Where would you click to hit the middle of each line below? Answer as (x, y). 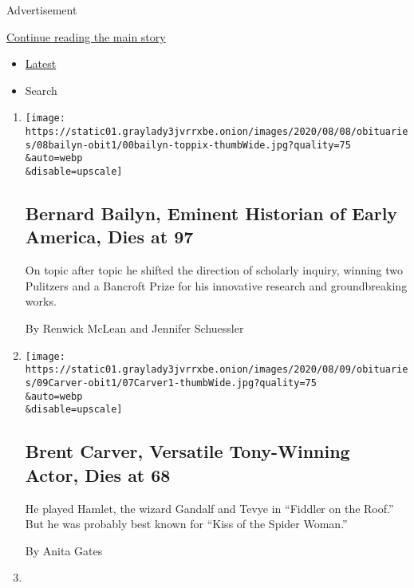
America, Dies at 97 (109, 237)
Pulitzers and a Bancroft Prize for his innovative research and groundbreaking (216, 285)
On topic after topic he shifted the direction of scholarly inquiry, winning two (214, 270)
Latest (41, 63)
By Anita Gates (64, 550)
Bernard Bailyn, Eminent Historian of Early (211, 213)
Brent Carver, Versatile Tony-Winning (187, 451)
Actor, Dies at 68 (98, 474)
